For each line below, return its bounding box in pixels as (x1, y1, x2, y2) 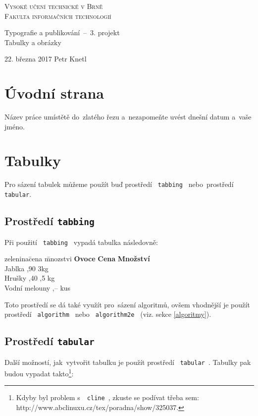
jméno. (4, 121, 25, 131)
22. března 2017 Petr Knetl (4, 54, 87, 64)
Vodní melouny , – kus (4, 282, 71, 293)
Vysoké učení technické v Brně (4, 1, 103, 11)
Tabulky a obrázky (4, 37, 61, 47)
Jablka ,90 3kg (4, 263, 49, 273)
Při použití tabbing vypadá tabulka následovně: (4, 237, 158, 247)
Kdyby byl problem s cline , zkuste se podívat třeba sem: (16, 392, 199, 403)
